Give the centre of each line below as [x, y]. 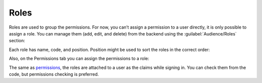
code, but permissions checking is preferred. [54, 74]
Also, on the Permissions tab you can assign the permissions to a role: [79, 59]
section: [17, 41]
